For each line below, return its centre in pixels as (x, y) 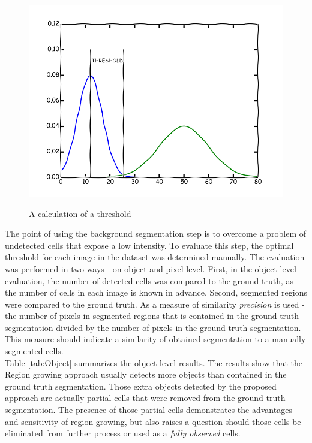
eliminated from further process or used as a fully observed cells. (123, 433)
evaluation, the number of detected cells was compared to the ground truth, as (149, 280)
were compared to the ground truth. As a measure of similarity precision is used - (155, 304)
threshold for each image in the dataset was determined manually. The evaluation (155, 257)
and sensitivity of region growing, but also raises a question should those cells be (153, 421)
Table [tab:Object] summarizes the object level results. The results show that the (154, 362)
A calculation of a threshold (80, 213)
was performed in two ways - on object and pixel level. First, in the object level (151, 268)
